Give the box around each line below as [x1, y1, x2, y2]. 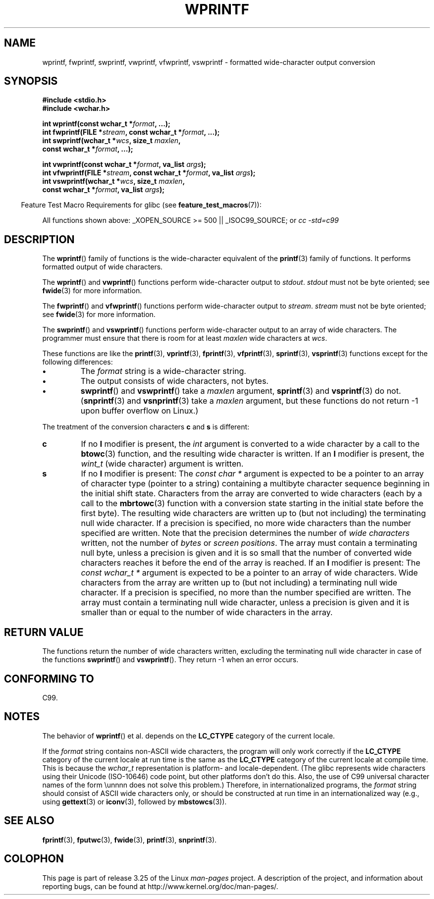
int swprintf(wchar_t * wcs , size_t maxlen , [42, 136, 181, 145]
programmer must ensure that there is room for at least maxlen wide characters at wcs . [42, 334, 327, 343]
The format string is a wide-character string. [80, 366, 246, 376]
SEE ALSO [4, 814, 54, 827]
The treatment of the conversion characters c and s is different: [42, 423, 250, 431]
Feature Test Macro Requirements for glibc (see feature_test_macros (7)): [21, 201, 262, 210]
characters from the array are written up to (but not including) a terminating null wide [81, 578, 397, 588]
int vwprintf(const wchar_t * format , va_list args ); [42, 160, 206, 169]
